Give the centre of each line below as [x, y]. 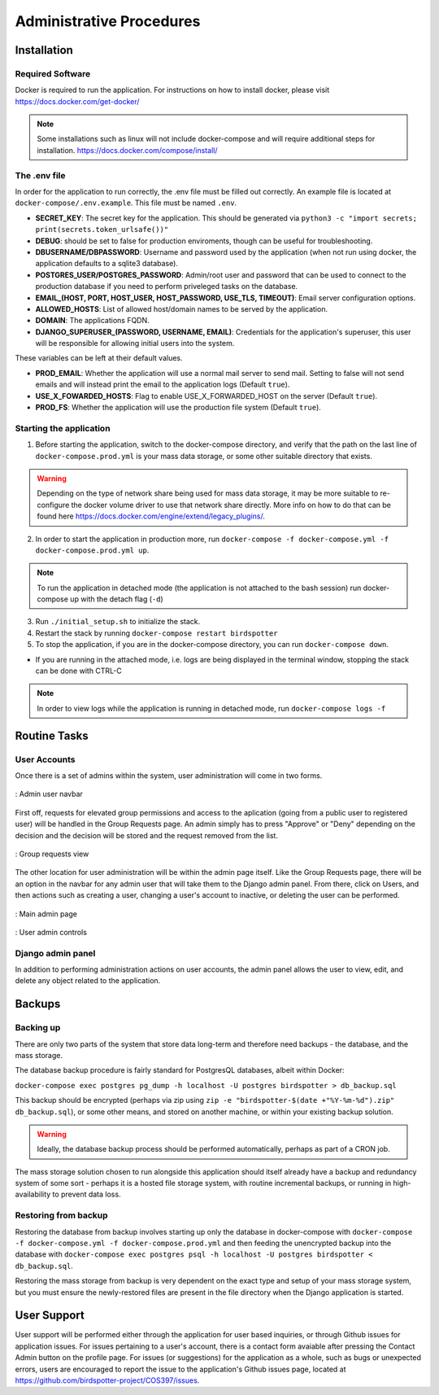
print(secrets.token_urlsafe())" [102, 230]
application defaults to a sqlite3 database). [107, 264]
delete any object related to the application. [88, 981]
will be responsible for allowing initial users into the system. [135, 343]
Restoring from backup [62, 1215]
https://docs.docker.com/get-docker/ [77, 101]
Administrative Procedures [108, 21]
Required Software [53, 73]
